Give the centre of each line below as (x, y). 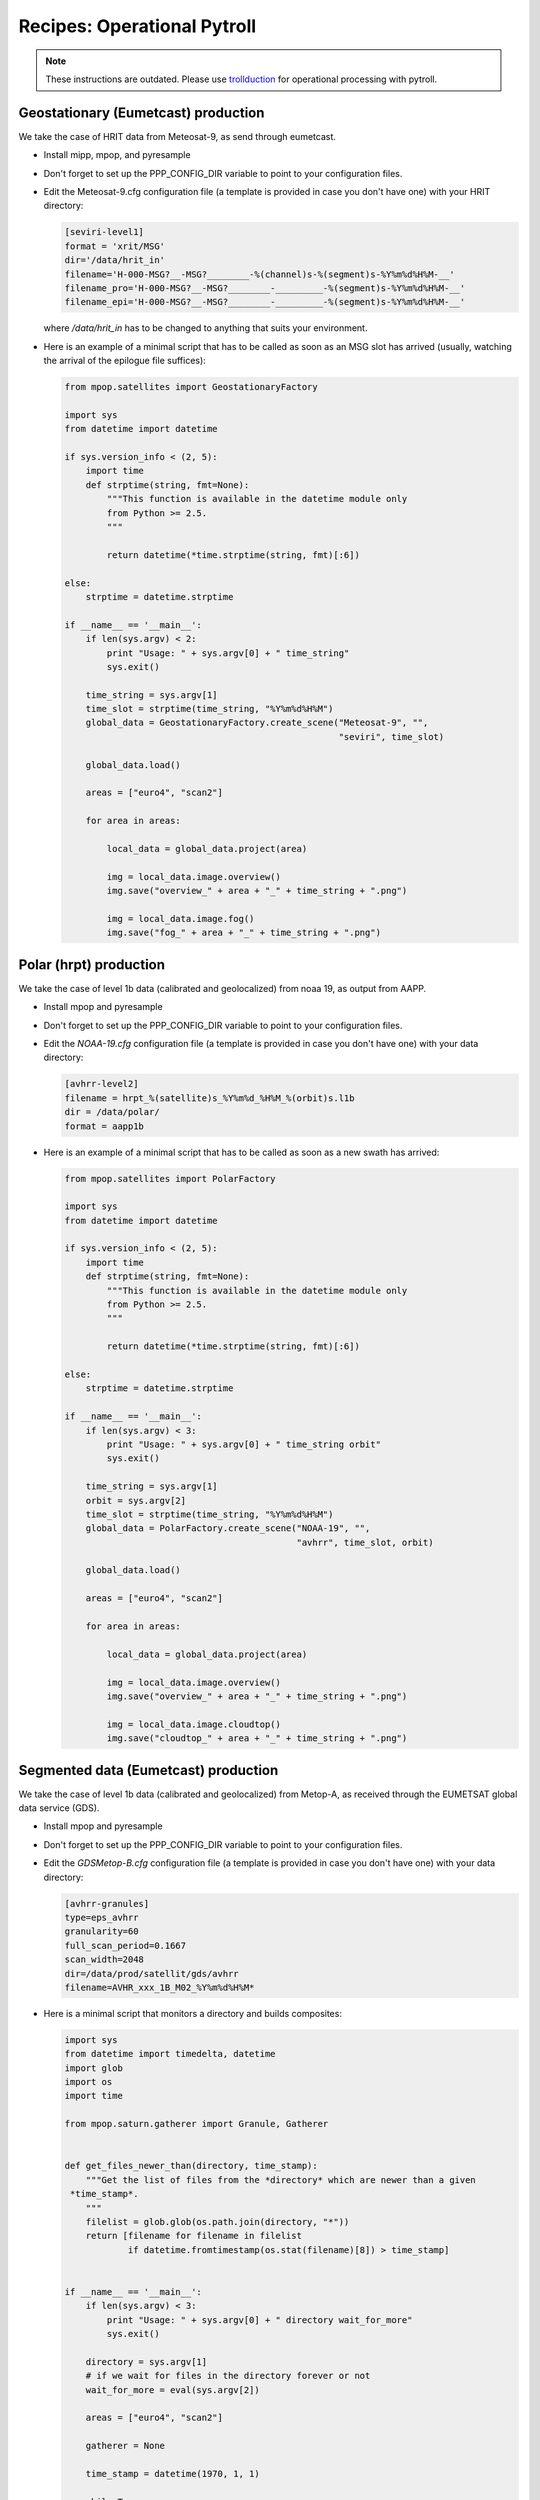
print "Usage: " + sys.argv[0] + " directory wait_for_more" (259, 2319)
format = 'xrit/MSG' (114, 246)
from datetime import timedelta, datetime (170, 2054)
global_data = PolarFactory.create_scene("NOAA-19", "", (228, 1528)
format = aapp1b (104, 1126)
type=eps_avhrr (101, 1917)
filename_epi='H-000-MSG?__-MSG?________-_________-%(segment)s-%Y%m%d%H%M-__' (265, 302)
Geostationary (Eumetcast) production (141, 112)
